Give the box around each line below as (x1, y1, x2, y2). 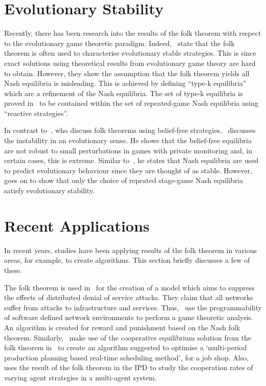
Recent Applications (4, 215, 150, 236)
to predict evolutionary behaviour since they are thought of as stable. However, (4, 165, 252, 175)
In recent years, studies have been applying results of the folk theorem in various (4, 244, 257, 255)
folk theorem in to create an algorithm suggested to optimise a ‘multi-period (4, 342, 247, 353)
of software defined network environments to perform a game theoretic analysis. (4, 312, 254, 323)
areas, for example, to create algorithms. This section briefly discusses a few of (4, 255, 250, 265)
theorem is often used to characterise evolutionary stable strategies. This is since (4, 48, 256, 58)
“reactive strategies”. (4, 107, 69, 118)
